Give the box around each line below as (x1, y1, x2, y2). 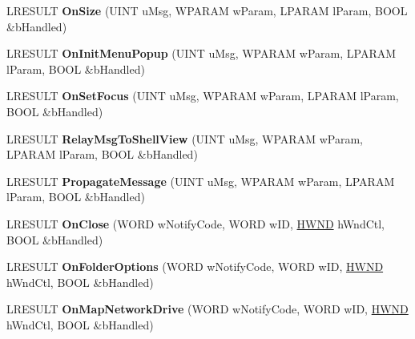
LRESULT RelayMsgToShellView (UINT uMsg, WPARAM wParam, (6, 130, 363, 147)
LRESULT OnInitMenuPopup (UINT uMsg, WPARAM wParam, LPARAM (6, 45, 397, 62)
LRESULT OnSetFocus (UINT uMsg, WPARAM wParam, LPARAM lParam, (6, 87, 399, 104)
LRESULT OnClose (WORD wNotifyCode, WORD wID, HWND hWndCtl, (6, 215, 385, 232)
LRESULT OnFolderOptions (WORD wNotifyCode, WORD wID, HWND (6, 258, 384, 275)
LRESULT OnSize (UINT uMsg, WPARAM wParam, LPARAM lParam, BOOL (6, 2, 408, 18)
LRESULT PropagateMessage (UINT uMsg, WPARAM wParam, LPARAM (6, 172, 395, 189)
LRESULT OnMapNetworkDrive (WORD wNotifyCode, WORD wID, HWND (6, 301, 409, 317)
